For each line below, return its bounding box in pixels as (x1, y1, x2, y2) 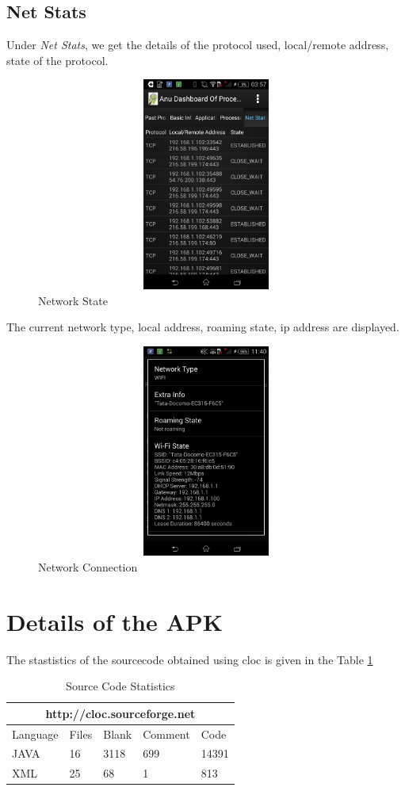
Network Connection (38, 558, 138, 575)
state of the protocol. (6, 52, 109, 68)
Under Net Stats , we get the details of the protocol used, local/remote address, (6, 36, 389, 53)
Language (12, 725, 59, 742)
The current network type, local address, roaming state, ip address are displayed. (6, 319, 399, 335)
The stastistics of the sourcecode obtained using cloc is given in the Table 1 (6, 651, 373, 667)
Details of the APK (6, 605, 224, 637)
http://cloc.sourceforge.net (45, 705, 196, 721)
